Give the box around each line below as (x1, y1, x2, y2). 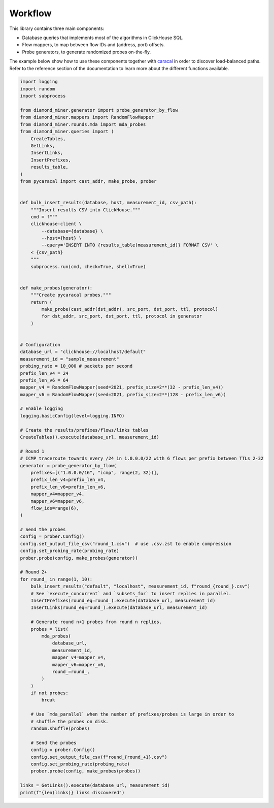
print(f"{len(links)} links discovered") (20, 790, 125, 795)
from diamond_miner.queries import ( (20, 128, 114, 135)
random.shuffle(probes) (30, 726, 90, 731)
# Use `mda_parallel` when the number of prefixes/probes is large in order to (30, 712, 234, 717)
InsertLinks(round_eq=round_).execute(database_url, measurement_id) (30, 605, 208, 610)
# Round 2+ (20, 569, 47, 575)
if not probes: (30, 690, 68, 696)
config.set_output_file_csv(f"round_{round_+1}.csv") (30, 754, 167, 760)
